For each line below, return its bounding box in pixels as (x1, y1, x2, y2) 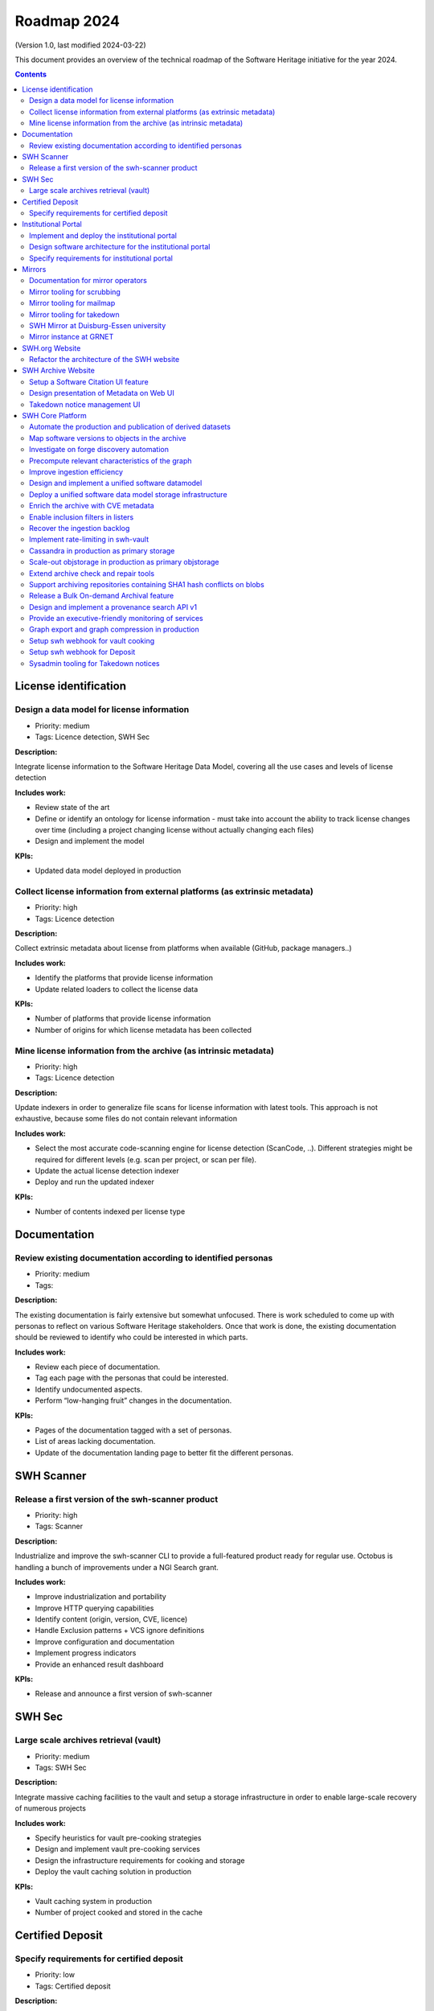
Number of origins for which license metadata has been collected (35, 1025, 252, 1034)
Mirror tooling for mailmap (29, 298, 116, 308)
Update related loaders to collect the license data (35, 984, 199, 993)
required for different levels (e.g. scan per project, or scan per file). (35, 1154, 257, 1164)
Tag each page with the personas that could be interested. (35, 1373, 229, 1383)
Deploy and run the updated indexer (35, 1177, 154, 1186)
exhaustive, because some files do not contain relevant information (14, 1114, 237, 1124)
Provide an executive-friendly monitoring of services (29, 614, 204, 623)
